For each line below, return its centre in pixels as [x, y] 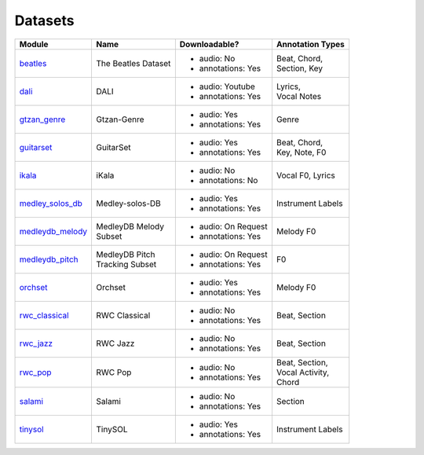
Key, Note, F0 [301, 152]
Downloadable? [209, 44]
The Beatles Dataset [133, 63]
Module [34, 44]
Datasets [44, 20]
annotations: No [228, 180]
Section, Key [300, 68]
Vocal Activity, [303, 372]
